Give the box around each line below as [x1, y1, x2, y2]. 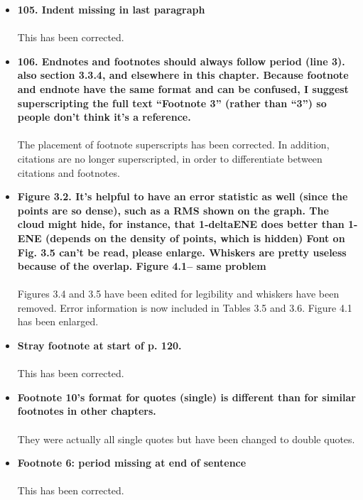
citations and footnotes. [17, 165, 120, 180]
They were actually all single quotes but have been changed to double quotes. [17, 431, 355, 446]
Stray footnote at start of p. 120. [17, 338, 182, 353]
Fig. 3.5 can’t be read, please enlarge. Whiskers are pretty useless [17, 244, 347, 259]
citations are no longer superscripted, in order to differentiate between [17, 151, 323, 165]
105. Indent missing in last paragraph [17, 2, 205, 16]
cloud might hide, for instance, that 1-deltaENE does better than [17, 217, 345, 232]
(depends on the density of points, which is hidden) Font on [45, 230, 345, 245]
